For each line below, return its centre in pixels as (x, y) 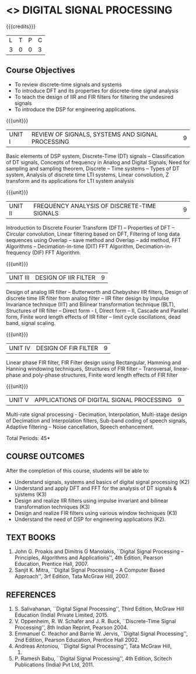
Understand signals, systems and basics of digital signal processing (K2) (102, 482)
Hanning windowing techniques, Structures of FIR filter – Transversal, (90, 368)
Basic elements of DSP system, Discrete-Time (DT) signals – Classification (95, 156)
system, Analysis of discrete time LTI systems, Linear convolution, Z (87, 174)
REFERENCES (31, 595)
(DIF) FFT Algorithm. (56, 253)
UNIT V (19, 400)
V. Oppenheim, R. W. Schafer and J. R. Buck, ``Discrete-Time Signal (95, 621)
